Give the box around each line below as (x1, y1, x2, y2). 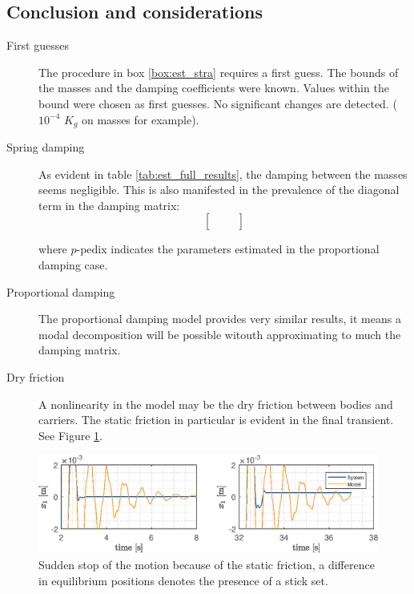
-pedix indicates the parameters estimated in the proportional (76, 240, 380, 257)
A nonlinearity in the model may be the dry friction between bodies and (38, 395, 393, 412)
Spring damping (6, 139, 85, 156)
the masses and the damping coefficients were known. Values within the (38, 79, 389, 96)
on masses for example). (82, 111, 199, 127)
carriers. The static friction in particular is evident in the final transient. (38, 411, 394, 428)
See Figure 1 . (38, 426, 102, 443)
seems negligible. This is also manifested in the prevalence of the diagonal (38, 181, 400, 198)
